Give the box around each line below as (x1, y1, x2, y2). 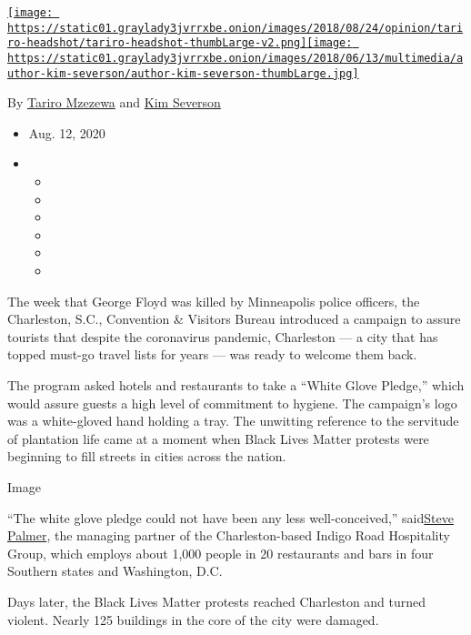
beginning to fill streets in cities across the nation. (7, 447, 286, 466)
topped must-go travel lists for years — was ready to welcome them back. (7, 345, 417, 364)
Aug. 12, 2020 (28, 123, 105, 142)
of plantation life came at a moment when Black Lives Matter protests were (7, 428, 429, 448)
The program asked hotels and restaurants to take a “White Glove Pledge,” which (7, 376, 465, 394)
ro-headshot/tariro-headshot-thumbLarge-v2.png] (7, 36, 307, 50)
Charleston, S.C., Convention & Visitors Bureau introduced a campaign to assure (7, 309, 461, 328)
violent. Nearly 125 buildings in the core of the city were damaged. (7, 610, 379, 629)
